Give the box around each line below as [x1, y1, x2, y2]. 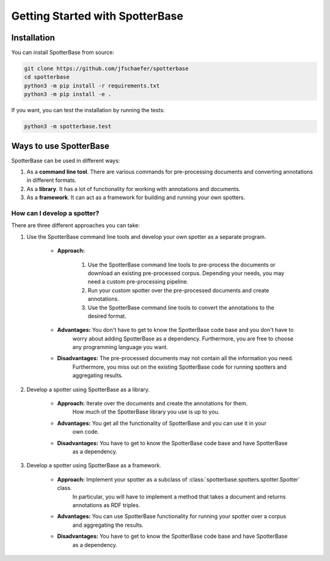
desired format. [87, 312, 127, 320]
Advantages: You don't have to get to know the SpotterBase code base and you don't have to [57, 326, 294, 334]
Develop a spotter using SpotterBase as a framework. [26, 462, 161, 469]
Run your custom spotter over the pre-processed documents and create [87, 287, 269, 294]
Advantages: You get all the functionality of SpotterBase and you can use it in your [57, 420, 267, 427]
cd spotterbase [24, 73, 70, 81]
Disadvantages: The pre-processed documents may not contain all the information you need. [57, 355, 293, 362]
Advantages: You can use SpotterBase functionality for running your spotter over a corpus [57, 513, 287, 520]
